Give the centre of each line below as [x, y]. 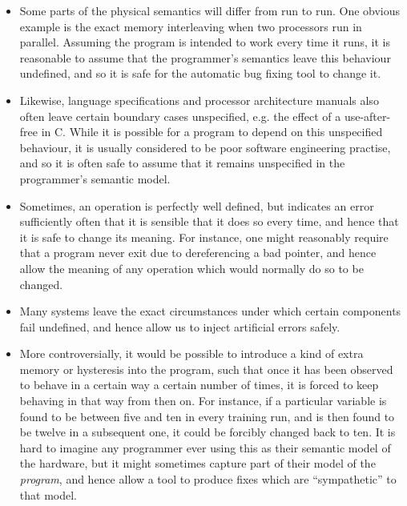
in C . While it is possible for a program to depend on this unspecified [212, 132]
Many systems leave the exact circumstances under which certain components [210, 311]
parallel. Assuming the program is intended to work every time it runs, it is [205, 42]
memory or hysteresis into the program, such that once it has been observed [206, 369]
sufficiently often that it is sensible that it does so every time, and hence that [209, 221]
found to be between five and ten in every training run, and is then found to [207, 416]
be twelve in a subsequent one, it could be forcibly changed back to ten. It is [208, 432]
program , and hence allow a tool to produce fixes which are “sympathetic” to [208, 479]
